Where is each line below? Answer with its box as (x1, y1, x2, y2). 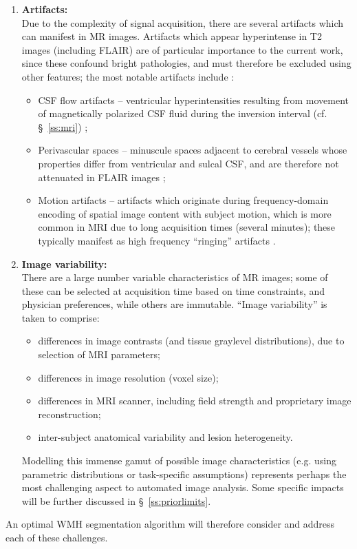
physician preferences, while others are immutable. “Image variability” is (21, 297, 327, 311)
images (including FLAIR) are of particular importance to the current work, (21, 42, 343, 56)
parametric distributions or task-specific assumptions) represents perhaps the (21, 466, 347, 481)
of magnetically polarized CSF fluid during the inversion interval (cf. (38, 106, 327, 121)
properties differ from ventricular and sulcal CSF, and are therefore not (38, 156, 339, 170)
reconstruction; (38, 406, 101, 421)
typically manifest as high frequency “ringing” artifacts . (38, 233, 276, 247)
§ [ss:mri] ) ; (38, 119, 88, 134)
